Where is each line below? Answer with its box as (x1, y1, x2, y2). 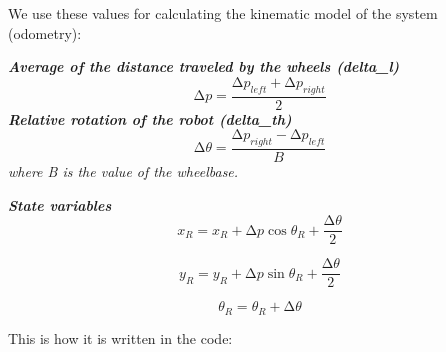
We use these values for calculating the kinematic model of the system (8, 3, 438, 23)
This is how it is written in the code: (8, 327, 233, 348)
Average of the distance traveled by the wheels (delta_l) (8, 56, 400, 77)
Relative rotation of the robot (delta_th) (8, 108, 292, 129)
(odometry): (8, 22, 82, 43)
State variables (8, 194, 112, 215)
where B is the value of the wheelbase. (8, 161, 239, 182)
